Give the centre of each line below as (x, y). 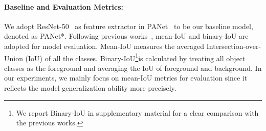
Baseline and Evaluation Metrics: (64, 6)
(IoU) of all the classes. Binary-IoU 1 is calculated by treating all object (135, 57)
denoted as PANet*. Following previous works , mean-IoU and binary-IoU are (126, 36)
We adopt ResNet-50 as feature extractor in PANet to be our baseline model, (129, 26)
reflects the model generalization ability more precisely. (90, 88)
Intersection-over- (234, 46)
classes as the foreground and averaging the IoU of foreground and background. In (133, 68)
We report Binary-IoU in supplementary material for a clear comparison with (137, 112)
